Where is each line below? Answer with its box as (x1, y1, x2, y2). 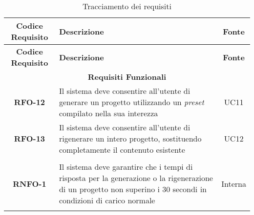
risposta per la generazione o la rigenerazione (59, 172, 213, 183)
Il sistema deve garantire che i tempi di (59, 161, 193, 172)
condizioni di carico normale (59, 195, 155, 206)
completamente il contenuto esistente (59, 144, 185, 155)
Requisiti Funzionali (87, 71, 167, 82)
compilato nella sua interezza (59, 107, 158, 119)
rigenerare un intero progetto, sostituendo (59, 133, 202, 144)
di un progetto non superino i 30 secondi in (59, 183, 207, 195)
